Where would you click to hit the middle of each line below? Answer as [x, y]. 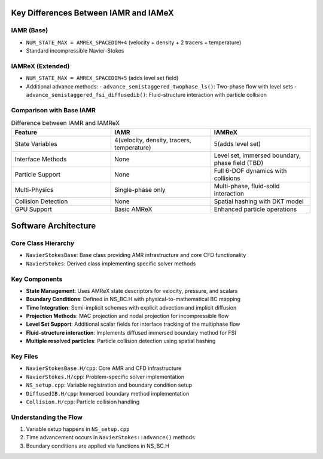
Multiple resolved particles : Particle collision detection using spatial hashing [121, 341]
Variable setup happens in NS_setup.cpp [78, 429]
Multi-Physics [34, 189]
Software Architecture [54, 226]
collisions [227, 178]
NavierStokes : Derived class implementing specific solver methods [111, 264]
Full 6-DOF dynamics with [250, 170]
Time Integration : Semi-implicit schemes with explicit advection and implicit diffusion [131, 307]
